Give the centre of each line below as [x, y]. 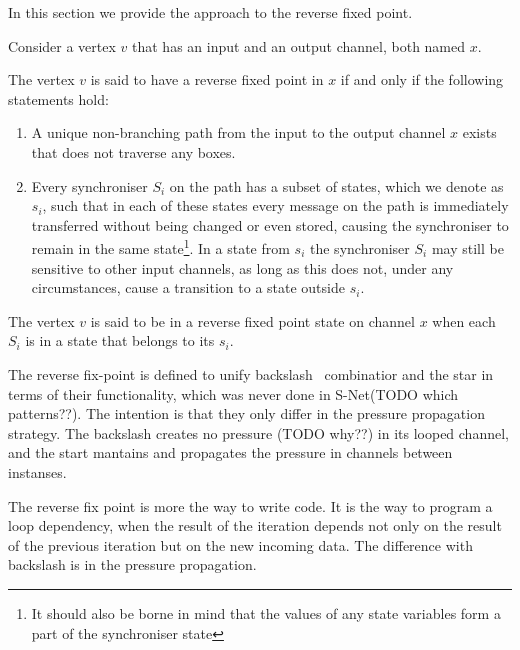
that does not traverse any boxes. [133, 151]
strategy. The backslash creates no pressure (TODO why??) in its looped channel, [258, 432]
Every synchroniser [89, 185]
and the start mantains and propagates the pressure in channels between [230, 452]
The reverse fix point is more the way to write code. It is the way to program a [250, 505]
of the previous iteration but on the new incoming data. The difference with [240, 544]
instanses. [37, 471]
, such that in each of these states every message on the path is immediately [275, 205]
